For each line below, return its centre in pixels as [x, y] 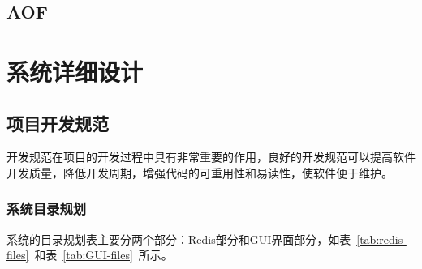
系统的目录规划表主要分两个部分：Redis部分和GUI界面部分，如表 [179, 239]
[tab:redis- [381, 239]
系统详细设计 [75, 71]
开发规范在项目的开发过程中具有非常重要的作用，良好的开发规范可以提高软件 [211, 157]
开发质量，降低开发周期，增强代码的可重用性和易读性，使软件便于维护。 [200, 172]
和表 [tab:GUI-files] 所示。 [103, 255]
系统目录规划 [47, 209]
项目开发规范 [58, 123]
